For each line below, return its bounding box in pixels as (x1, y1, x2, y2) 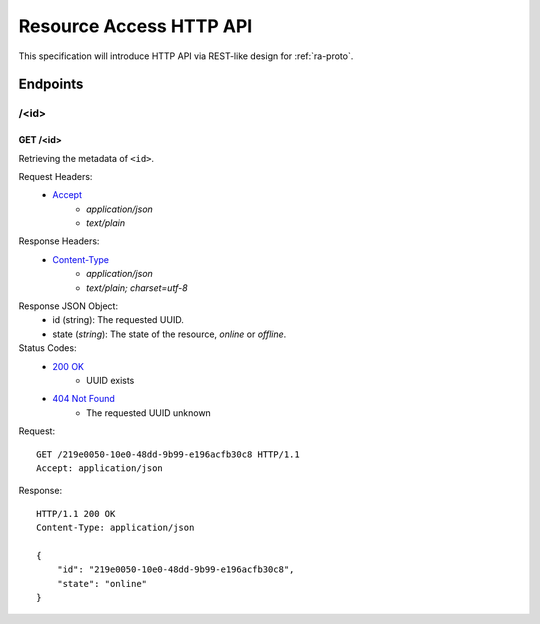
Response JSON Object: (18, 300, 119, 312)
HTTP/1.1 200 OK (36, 508, 116, 519)
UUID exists (86, 374, 135, 386)
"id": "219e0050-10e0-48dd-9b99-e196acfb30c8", (56, 564, 295, 575)
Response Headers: (18, 235, 100, 247)
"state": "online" (56, 578, 148, 589)
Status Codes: (18, 342, 77, 354)
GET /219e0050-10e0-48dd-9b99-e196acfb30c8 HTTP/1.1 (36, 448, 300, 460)
